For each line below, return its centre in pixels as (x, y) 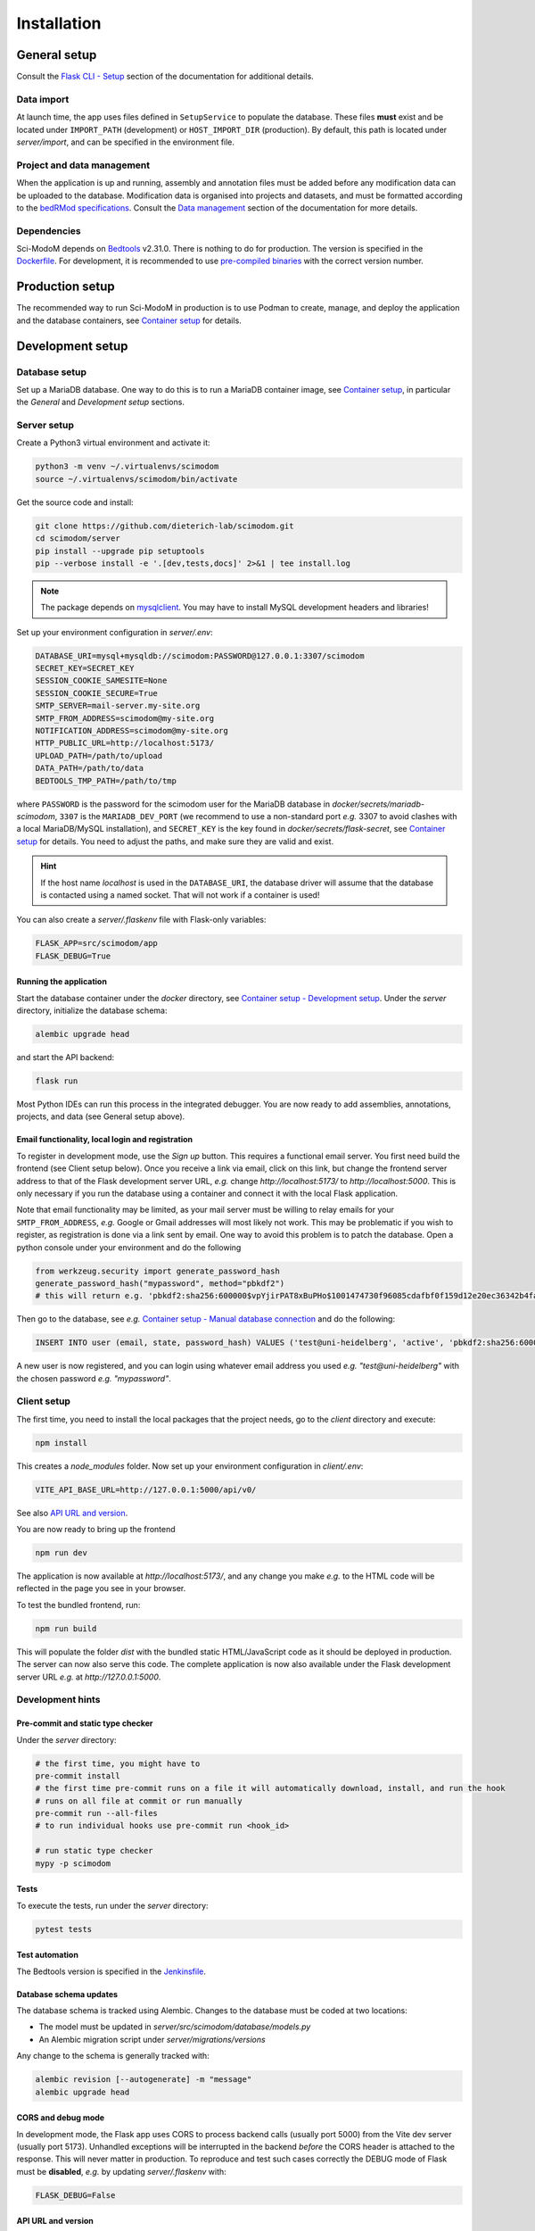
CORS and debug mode (61, 2118)
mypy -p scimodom (73, 1863)
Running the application (62, 982)
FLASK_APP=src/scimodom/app (96, 943)
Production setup (66, 287)
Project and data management (83, 165)
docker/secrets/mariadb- (378, 804)
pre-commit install (78, 1775)
